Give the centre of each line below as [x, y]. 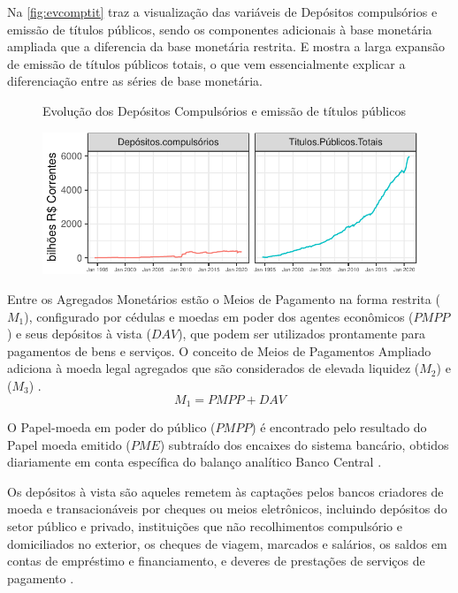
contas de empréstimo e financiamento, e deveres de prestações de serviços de [216, 561]
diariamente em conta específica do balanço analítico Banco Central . [195, 462]
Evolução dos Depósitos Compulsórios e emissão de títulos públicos [224, 110]
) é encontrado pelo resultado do [339, 427]
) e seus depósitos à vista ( [79, 334]
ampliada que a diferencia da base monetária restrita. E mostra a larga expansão [226, 46]
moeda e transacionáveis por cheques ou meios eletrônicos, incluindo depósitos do [227, 509]
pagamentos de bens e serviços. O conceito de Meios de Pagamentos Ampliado [219, 350]
